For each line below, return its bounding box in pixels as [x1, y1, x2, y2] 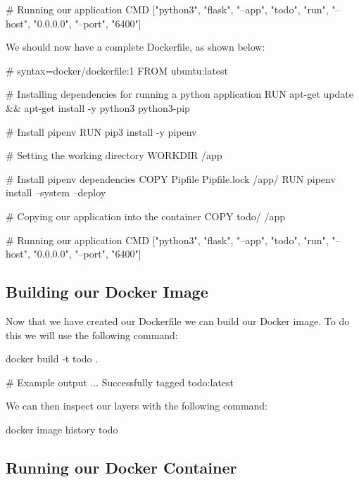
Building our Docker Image [6, 281, 208, 303]
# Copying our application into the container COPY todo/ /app [6, 208, 285, 223]
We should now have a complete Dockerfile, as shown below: [6, 39, 265, 54]
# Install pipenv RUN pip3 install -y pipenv [6, 124, 197, 139]
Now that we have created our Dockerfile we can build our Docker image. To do [6, 313, 350, 328]
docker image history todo [6, 421, 118, 436]
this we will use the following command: [6, 327, 178, 342]
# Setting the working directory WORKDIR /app [6, 148, 222, 163]
